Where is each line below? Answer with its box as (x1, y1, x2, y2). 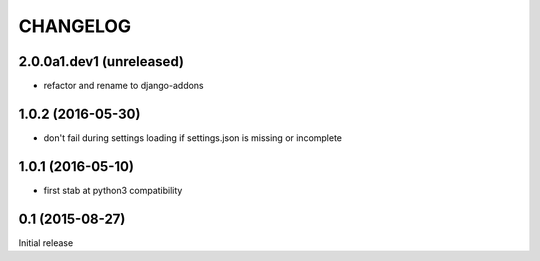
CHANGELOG (18, 15, 132, 37)
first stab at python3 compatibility (43, 184, 183, 196)
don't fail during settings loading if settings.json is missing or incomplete (43, 131, 343, 144)
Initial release (18, 236, 74, 249)
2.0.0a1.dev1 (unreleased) (18, 53, 185, 70)
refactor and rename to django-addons (43, 80, 204, 92)
